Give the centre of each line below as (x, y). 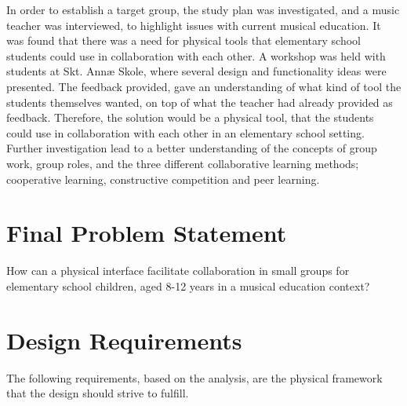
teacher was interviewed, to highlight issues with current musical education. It (194, 25)
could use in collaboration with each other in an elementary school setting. (185, 132)
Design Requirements (124, 340)
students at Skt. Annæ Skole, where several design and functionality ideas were (196, 71)
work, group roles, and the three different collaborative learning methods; (183, 163)
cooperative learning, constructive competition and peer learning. (163, 179)
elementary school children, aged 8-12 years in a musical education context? (188, 285)
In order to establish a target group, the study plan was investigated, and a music (203, 9)
